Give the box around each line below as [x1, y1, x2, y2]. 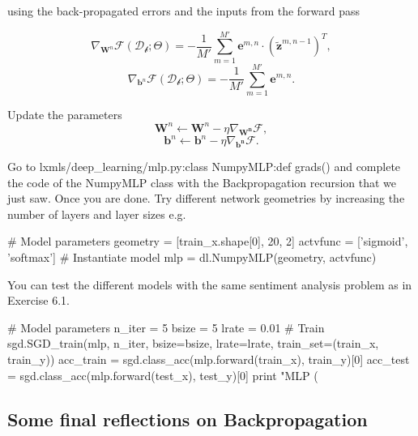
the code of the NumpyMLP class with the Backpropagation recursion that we [7, 173, 397, 190]
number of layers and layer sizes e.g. [7, 205, 186, 222]
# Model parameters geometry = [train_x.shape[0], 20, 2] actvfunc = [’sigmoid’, [7, 233, 408, 250]
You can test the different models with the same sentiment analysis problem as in [7, 276, 412, 293]
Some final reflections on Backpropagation [7, 406, 368, 431]
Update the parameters [7, 105, 122, 122]
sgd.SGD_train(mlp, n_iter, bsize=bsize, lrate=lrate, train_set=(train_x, [7, 335, 379, 352]
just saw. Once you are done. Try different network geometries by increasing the [7, 190, 405, 207]
